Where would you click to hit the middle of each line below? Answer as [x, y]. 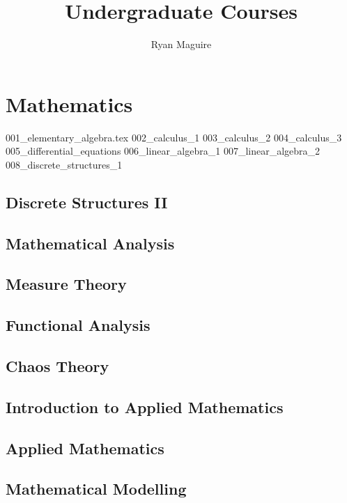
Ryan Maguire [181, 44]
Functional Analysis [78, 325]
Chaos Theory [57, 365]
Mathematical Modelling [96, 489]
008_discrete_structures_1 [64, 164]
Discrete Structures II [87, 202]
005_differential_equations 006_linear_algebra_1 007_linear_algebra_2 [163, 151]
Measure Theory [66, 284]
